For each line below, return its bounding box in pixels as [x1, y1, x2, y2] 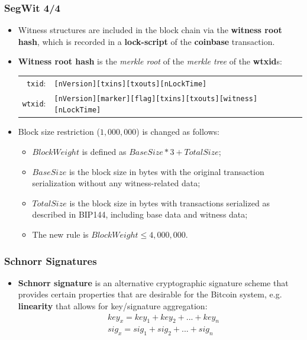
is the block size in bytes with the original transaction [69, 165, 264, 177]
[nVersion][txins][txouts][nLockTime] [54, 79, 207, 88]
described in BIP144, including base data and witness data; [32, 208, 248, 221]
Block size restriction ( [18, 125, 100, 138]
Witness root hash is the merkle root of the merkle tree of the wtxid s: [18, 55, 282, 67]
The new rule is [32, 228, 89, 241]
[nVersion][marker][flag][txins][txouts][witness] [54, 94, 258, 103]
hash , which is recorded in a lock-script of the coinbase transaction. [18, 35, 275, 47]
